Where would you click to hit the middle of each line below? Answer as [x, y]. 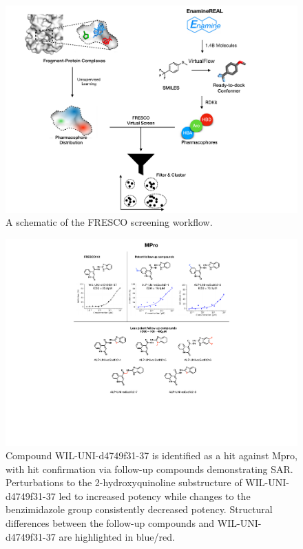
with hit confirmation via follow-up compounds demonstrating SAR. [149, 469]
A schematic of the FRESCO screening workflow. [109, 222]
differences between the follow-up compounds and [110, 523]
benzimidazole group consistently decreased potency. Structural [139, 509]
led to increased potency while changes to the [155, 495]
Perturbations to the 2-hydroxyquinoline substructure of [124, 482]
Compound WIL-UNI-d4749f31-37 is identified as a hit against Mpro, [151, 455]
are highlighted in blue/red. [117, 536]
